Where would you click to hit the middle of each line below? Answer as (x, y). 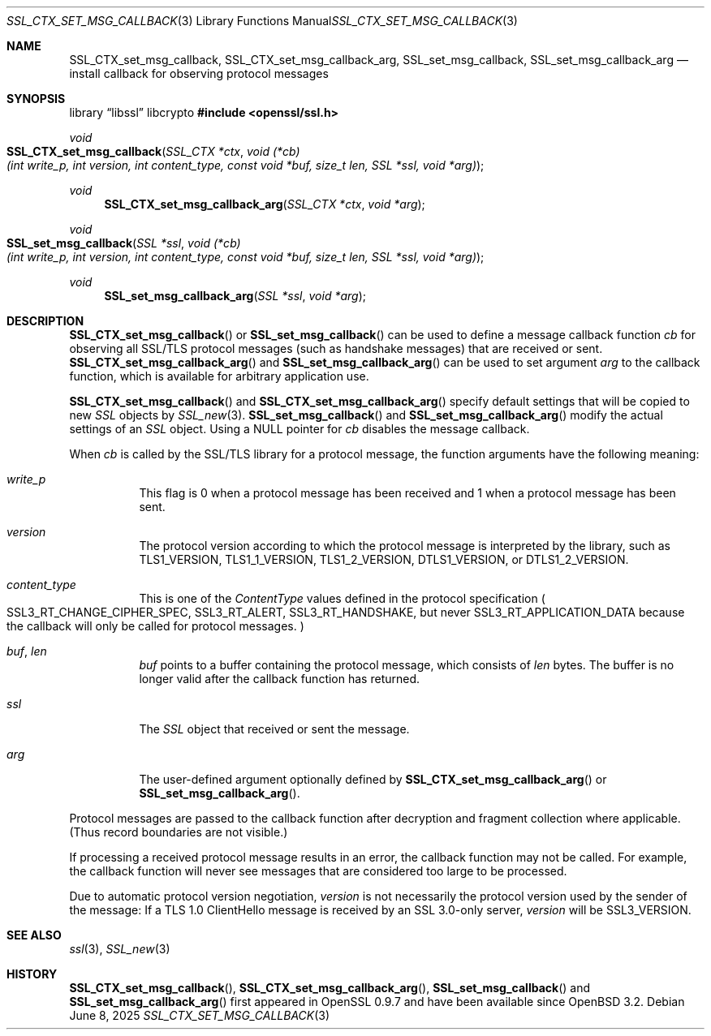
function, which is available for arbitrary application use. (219, 376)
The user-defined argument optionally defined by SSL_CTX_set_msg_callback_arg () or (373, 779)
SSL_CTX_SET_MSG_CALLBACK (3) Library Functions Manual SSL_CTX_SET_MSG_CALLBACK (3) (262, 21)
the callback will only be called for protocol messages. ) (155, 626)
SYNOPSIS (36, 99)
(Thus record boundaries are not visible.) (179, 832)
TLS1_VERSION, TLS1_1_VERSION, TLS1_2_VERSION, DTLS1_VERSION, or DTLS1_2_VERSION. (384, 559)
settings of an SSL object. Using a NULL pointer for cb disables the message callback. (299, 429)
